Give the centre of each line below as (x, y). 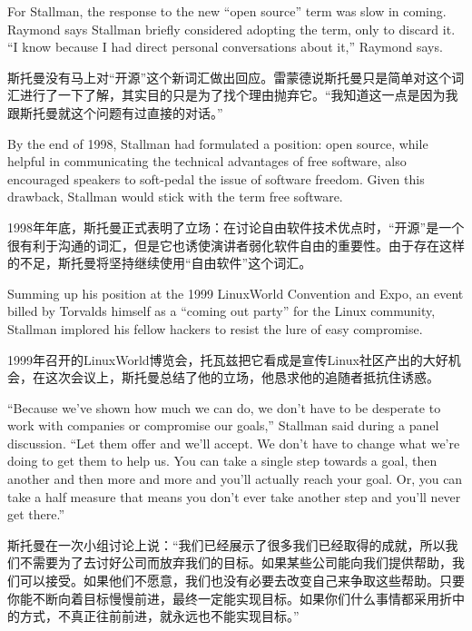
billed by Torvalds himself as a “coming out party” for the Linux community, (221, 311)
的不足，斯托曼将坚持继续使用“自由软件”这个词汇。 (160, 263)
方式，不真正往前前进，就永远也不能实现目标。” (159, 616)
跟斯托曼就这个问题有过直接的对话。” (115, 112)
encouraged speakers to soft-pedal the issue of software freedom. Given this (216, 178)
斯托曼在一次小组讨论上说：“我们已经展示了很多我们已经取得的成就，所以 (226, 544)
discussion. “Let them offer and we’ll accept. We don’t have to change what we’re (234, 443)
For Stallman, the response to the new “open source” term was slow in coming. (227, 11)
